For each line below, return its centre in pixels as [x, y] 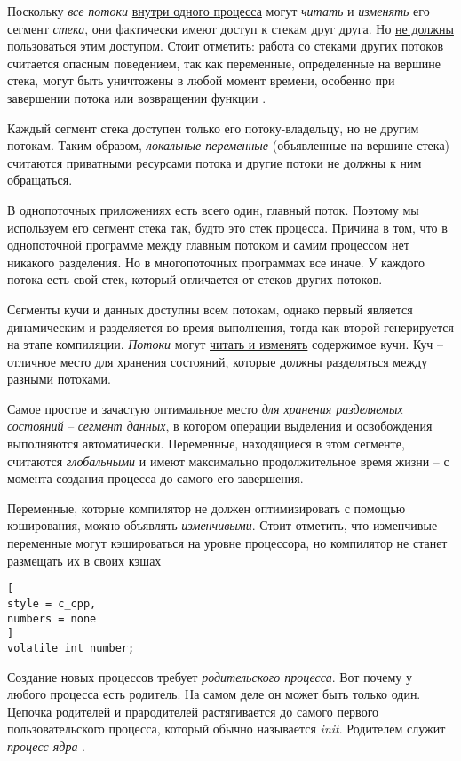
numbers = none [52, 618]
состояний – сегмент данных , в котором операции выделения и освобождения [220, 426]
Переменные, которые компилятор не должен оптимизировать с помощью [207, 507]
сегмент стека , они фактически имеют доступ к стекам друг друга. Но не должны [230, 28]
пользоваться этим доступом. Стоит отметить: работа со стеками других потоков [225, 46]
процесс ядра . [46, 745]
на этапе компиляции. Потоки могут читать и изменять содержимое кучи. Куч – [225, 344]
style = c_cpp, [52, 603]
